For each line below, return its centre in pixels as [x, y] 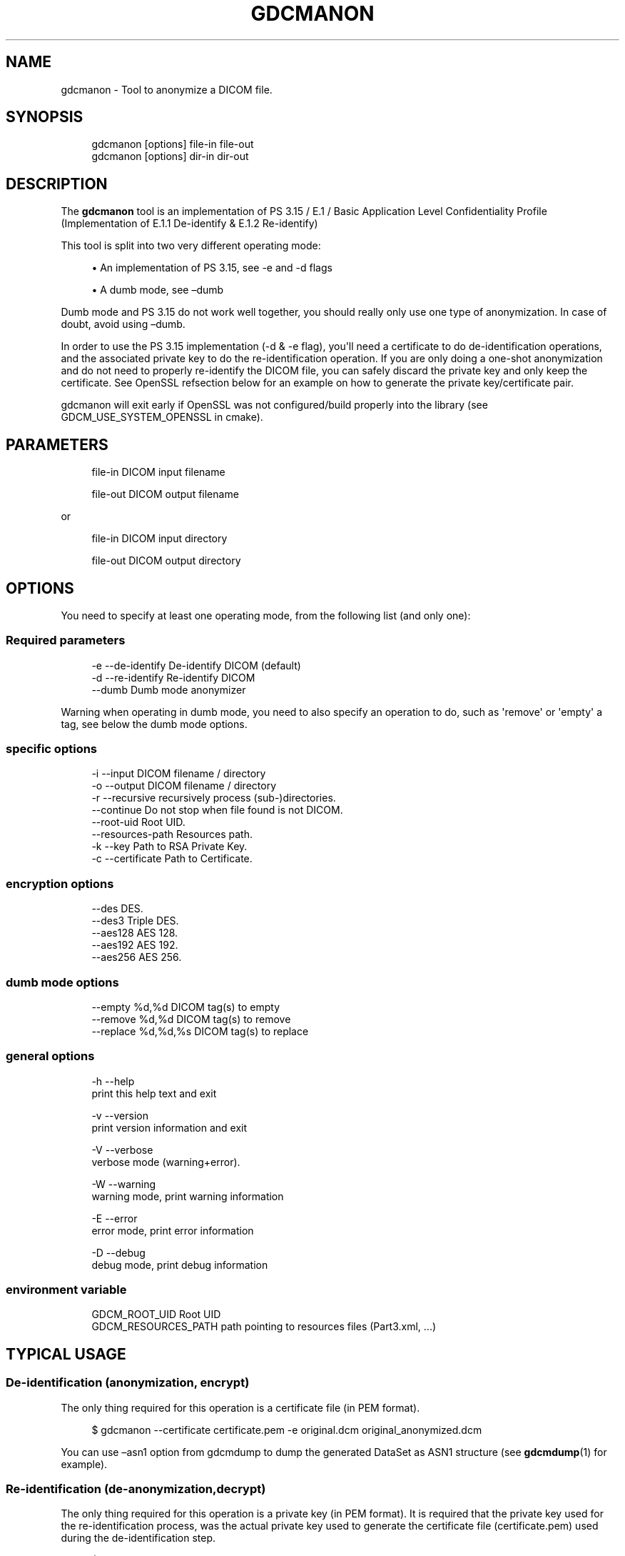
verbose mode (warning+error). [166, 1162]
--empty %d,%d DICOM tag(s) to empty [186, 1007]
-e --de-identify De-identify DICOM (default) [196, 665]
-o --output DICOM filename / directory [184, 786]
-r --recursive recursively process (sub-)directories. [214, 798]
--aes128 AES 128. [135, 933]
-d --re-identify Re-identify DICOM [173, 677]
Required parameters [66, 640]
